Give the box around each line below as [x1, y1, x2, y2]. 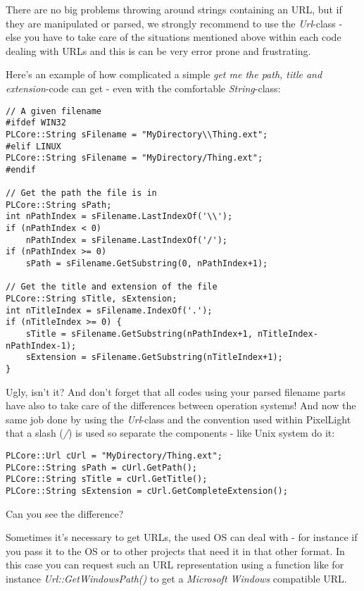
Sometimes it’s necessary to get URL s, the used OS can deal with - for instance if [6, 530, 358, 545]
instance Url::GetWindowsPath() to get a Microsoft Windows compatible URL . [6, 571, 347, 586]
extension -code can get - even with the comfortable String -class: [6, 80, 281, 95]
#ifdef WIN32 [6, 118, 66, 128]
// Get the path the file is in [6, 188, 157, 199]
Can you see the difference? [6, 506, 124, 521]
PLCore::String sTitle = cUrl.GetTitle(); [6, 474, 208, 485]
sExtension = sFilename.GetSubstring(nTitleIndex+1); [25, 352, 283, 363]
